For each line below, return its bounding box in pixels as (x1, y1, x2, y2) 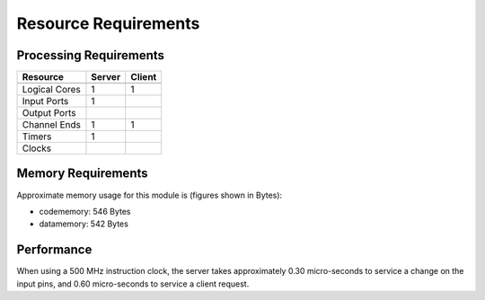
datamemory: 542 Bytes (39, 218, 129, 229)
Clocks (22, 142, 52, 154)
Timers (22, 130, 52, 143)
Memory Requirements (16, 166, 148, 181)
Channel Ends (22, 119, 81, 131)
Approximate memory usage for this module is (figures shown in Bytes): (16, 190, 283, 200)
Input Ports (22, 95, 69, 108)
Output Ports (22, 107, 76, 119)
